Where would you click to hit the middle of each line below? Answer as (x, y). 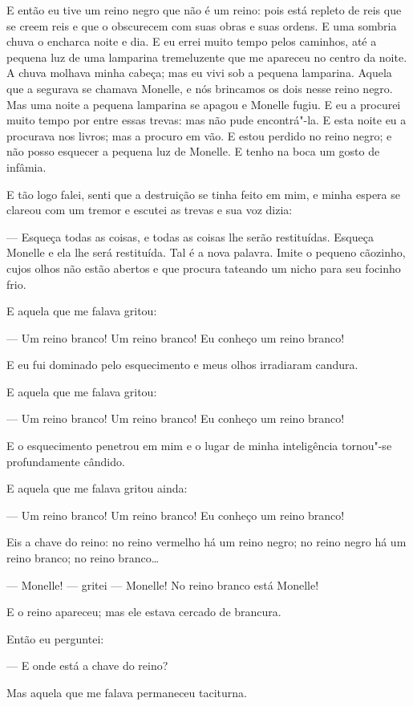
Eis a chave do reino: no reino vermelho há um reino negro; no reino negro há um (206, 542)
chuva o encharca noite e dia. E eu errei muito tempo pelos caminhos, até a (192, 41)
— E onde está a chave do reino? (87, 665)
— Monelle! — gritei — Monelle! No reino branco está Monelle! (163, 584)
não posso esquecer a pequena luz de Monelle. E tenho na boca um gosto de (193, 151)
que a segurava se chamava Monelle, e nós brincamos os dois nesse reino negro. (200, 88)
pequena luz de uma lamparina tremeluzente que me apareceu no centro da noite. (207, 57)
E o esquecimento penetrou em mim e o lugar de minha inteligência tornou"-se (199, 446)
